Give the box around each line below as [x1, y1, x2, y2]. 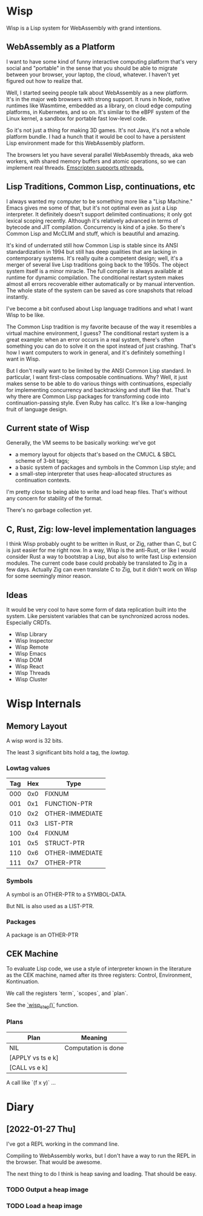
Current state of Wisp [6, 423, 90, 433]
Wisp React [15, 663, 44, 670]
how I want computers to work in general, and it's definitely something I [6, 348, 185, 356]
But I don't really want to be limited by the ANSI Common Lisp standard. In [6, 367, 191, 374]
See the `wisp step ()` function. [6, 1001, 79, 1010]
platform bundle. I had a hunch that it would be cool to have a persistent [6, 133, 186, 140]
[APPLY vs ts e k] [9, 1053, 59, 1062]
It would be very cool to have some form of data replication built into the [6, 606, 187, 613]
